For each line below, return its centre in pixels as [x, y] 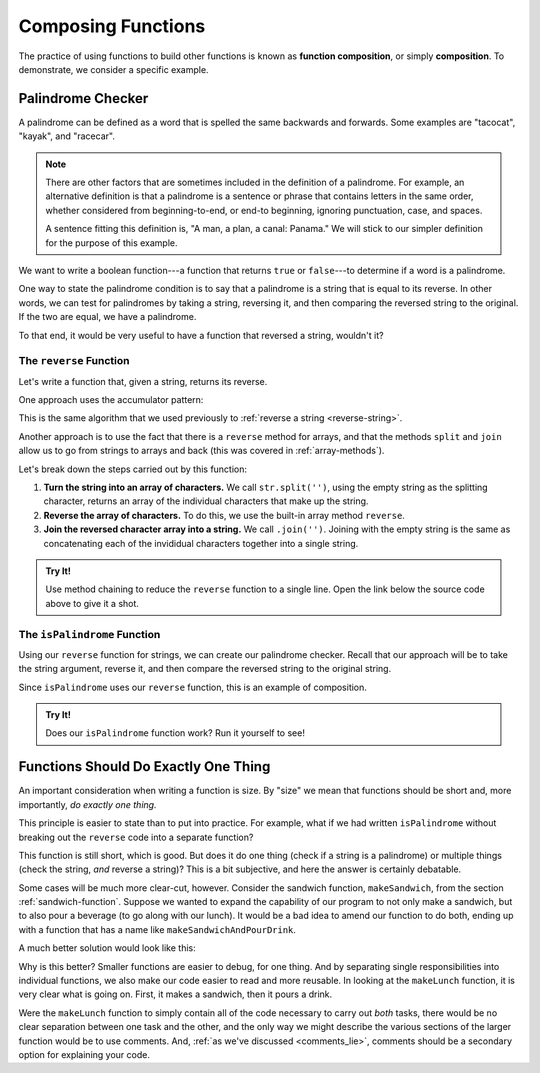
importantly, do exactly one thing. [87, 804]
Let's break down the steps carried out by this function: [133, 469]
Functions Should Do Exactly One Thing [144, 766]
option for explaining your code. [84, 1054]
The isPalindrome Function [89, 634]
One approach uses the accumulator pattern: [111, 400]
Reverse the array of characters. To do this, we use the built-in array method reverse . [224, 515]
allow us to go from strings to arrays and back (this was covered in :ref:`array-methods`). [201, 451]
